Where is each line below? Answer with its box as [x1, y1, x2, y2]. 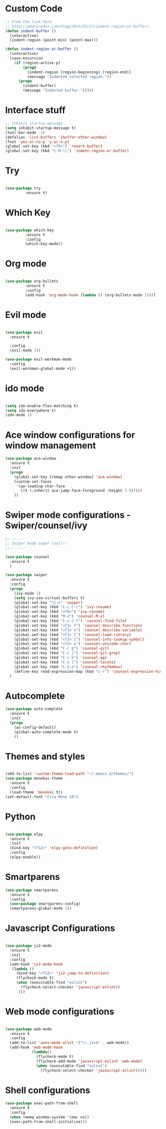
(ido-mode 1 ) [5, 413, 32, 418]
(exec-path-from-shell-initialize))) [9, 1119, 87, 1124]
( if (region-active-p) [14, 60, 61, 65]
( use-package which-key [5, 228, 54, 233]
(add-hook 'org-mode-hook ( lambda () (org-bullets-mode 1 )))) [25, 293, 156, 297]
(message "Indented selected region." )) [27, 74, 112, 79]
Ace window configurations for [5, 429, 135, 440]
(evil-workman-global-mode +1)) [9, 366, 77, 371]
